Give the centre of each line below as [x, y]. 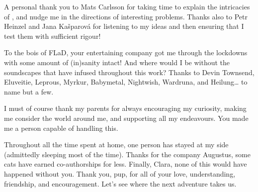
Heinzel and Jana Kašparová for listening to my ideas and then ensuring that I [124, 26]
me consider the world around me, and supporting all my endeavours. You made [126, 118]
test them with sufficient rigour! [52, 36]
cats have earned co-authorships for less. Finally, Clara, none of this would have [126, 164]
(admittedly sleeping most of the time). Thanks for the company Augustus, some [127, 154]
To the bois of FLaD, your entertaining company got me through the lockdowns [126, 52]
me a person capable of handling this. [61, 128]
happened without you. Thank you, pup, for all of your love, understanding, [120, 173]
